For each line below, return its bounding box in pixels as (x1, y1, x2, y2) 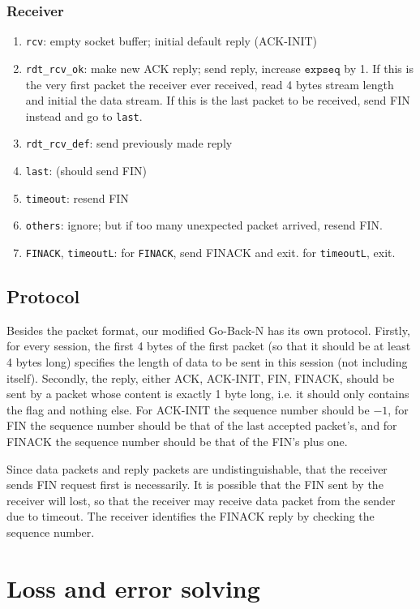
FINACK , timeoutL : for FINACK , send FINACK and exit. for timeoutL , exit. (25, 244, 396, 260)
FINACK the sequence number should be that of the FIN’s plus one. (6, 433, 348, 450)
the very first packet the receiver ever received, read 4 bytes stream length (25, 75, 394, 92)
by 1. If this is (344, 59, 414, 76)
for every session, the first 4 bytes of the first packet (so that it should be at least (6, 337, 411, 354)
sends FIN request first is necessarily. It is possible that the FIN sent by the (6, 476, 384, 493)
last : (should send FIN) (25, 162, 147, 179)
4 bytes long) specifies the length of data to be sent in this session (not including (6, 354, 408, 371)
